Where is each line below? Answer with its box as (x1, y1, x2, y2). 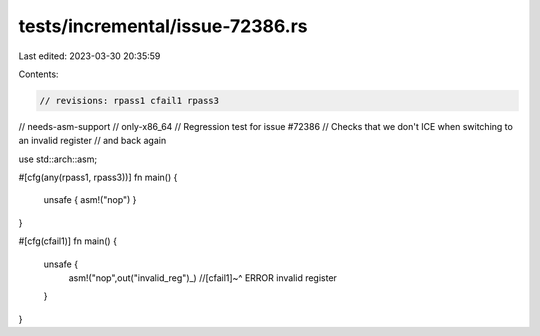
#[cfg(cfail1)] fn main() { (18, 235, 117, 247)
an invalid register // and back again (18, 135, 167, 147)
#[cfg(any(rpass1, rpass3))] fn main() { (18, 171, 178, 184)
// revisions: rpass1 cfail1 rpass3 (39, 95, 220, 106)
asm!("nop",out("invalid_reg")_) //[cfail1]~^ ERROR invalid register (68, 272, 337, 284)
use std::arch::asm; (18, 153, 98, 165)
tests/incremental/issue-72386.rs (18, 15, 308, 37)
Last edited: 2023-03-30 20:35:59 (18, 50, 161, 62)
